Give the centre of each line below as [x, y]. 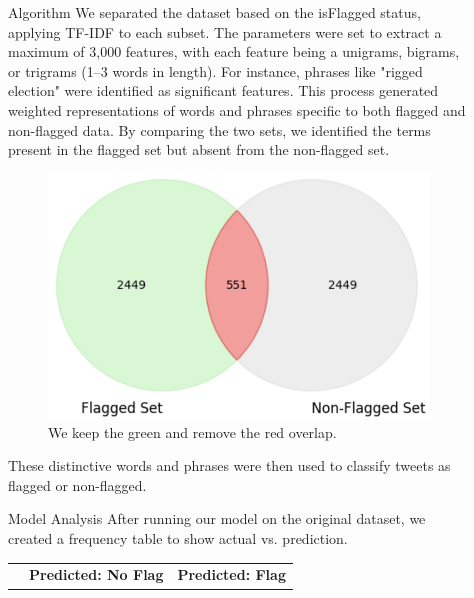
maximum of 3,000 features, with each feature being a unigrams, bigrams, [234, 51]
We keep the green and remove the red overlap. [192, 431]
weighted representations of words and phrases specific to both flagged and [237, 109]
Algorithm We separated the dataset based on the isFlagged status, [214, 12]
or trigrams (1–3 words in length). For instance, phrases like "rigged [215, 70]
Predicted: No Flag [96, 574]
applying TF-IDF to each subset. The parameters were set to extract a [225, 31]
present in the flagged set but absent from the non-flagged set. [199, 149]
